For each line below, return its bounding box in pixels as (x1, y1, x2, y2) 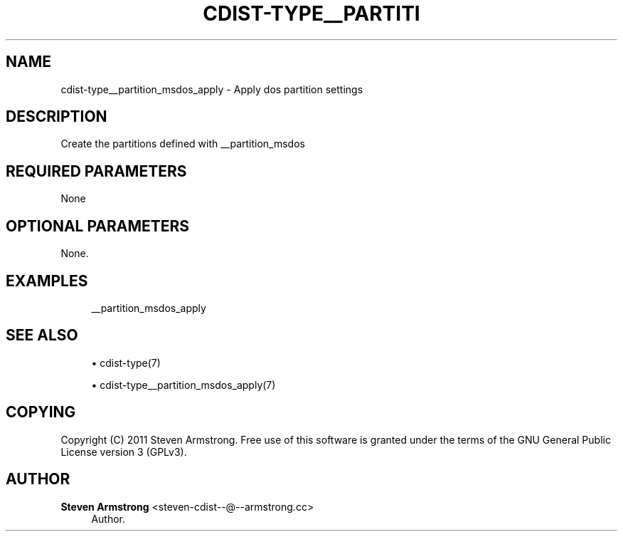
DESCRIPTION (6, 108, 107, 126)
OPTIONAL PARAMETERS (6, 217, 190, 235)
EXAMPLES (6, 271, 88, 290)
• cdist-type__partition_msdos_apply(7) (91, 378, 276, 391)
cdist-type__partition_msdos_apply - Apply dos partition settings (60, 83, 363, 95)
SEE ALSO (6, 326, 78, 345)
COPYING (6, 403, 76, 422)
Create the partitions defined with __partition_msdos (60, 137, 305, 150)
